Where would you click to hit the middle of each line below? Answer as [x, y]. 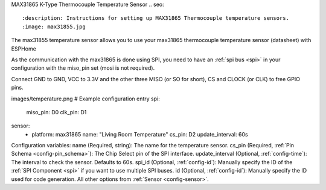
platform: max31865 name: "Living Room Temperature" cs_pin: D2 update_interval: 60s [140, 134]
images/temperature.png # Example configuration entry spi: [85, 99]
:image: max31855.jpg [54, 26]
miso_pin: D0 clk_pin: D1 [56, 112]
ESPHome [24, 49]
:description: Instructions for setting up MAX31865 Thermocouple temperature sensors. [156, 18]
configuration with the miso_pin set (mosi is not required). [83, 68]
